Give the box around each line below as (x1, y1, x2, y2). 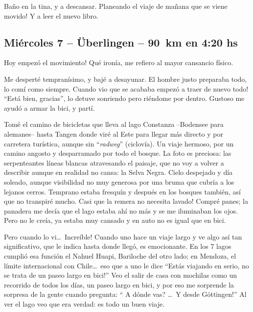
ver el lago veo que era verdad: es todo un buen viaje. (4, 299, 165, 309)
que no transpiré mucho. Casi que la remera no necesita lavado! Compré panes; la (4, 196, 249, 206)
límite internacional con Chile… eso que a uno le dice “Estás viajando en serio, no (4, 260, 249, 270)
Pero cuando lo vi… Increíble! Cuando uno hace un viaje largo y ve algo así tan (4, 231, 242, 241)
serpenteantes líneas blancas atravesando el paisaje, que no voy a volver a (4, 157, 224, 168)
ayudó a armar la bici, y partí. (4, 102, 95, 113)
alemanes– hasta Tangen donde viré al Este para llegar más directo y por (4, 128, 223, 139)
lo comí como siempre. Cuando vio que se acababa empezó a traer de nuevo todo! (4, 83, 249, 94)
